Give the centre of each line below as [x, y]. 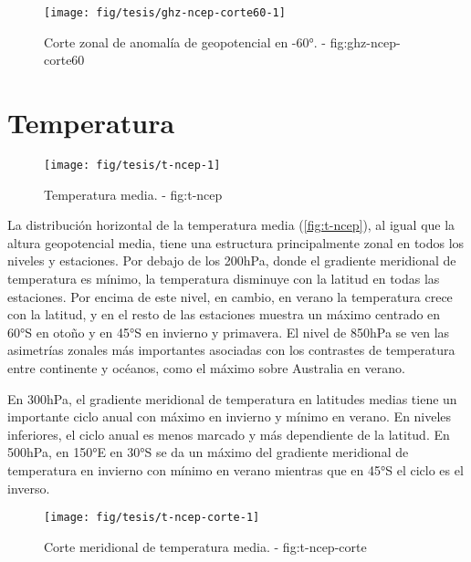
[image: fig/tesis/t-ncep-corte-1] [152, 518]
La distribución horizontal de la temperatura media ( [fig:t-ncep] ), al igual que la [231, 225]
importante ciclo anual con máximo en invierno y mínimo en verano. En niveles [230, 416]
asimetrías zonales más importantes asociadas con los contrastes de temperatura [231, 350]
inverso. [29, 488]
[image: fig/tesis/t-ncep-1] [132, 165]
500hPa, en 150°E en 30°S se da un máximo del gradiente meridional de [208, 452]
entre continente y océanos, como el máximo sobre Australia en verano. [206, 367]
